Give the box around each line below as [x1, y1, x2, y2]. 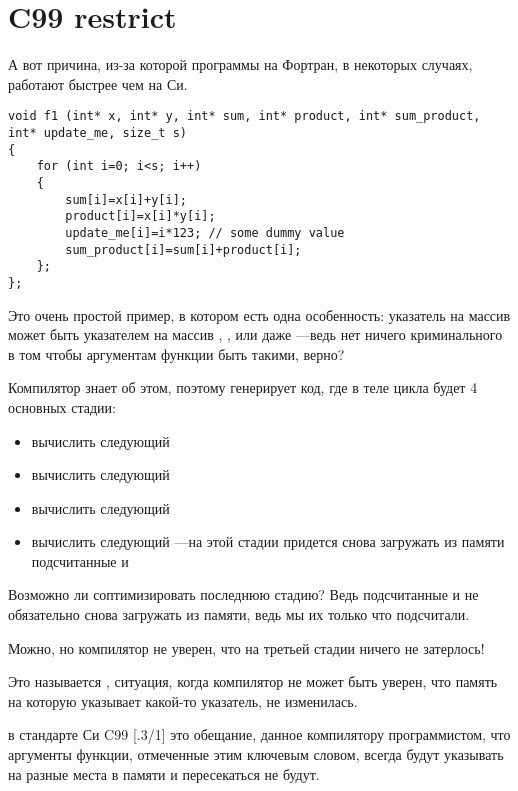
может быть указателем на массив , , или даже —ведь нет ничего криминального [8, 324, 503, 345]
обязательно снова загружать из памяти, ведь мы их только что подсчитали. [8, 604, 470, 625]
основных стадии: [8, 396, 116, 417]
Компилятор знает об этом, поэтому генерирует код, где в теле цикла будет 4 [8, 377, 478, 398]
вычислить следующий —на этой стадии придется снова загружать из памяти [31, 531, 505, 552]
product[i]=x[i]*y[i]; [65, 209, 216, 224]
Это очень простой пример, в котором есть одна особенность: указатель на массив [8, 304, 511, 325]
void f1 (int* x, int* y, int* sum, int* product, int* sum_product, [8, 109, 481, 124]
